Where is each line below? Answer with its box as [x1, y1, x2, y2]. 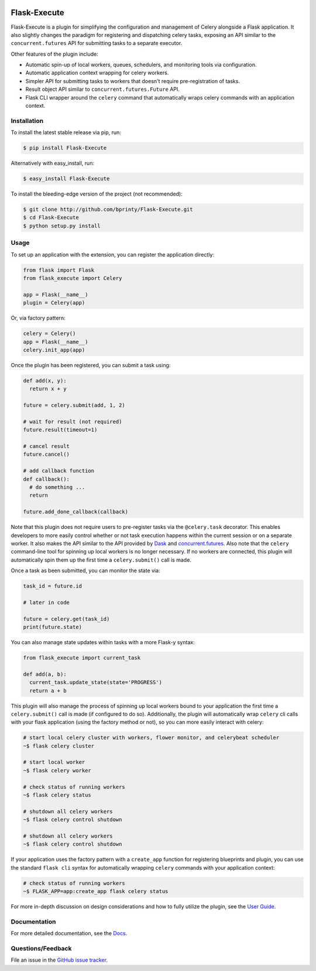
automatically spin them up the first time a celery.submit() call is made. [11, 556, 191, 563]
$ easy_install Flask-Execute [23, 176, 110, 182]
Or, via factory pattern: [11, 314, 66, 322]
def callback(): [23, 476, 70, 483]
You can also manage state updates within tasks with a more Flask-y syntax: [11, 638, 195, 645]
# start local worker [23, 759, 85, 765]
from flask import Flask [23, 266, 95, 273]
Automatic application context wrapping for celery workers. [25, 69, 169, 76]
